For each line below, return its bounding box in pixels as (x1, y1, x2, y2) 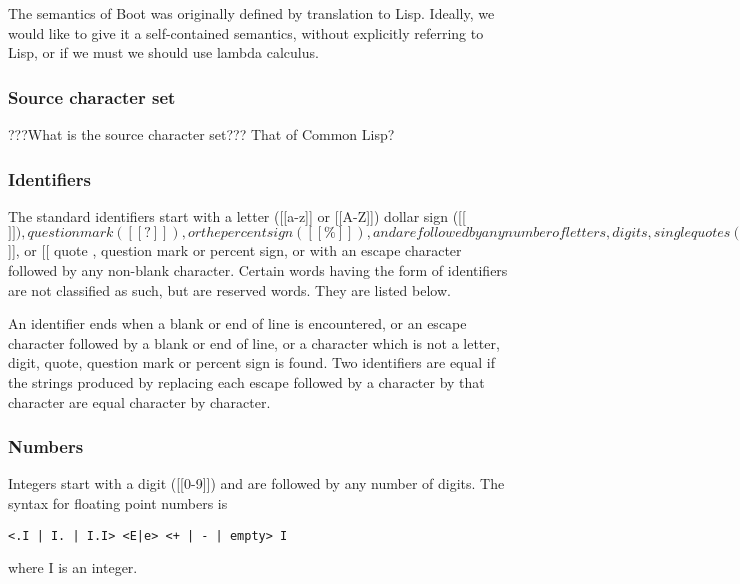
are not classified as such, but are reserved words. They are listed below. (8, 279, 451, 300)
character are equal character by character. (8, 391, 271, 412)
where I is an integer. (8, 557, 138, 578)
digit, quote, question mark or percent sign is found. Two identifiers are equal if (8, 352, 496, 373)
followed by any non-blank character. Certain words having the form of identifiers (8, 260, 508, 280)
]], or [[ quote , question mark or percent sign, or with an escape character (8, 240, 462, 261)
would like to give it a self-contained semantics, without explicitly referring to (8, 22, 484, 43)
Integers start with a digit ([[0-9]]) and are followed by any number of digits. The (8, 473, 505, 494)
